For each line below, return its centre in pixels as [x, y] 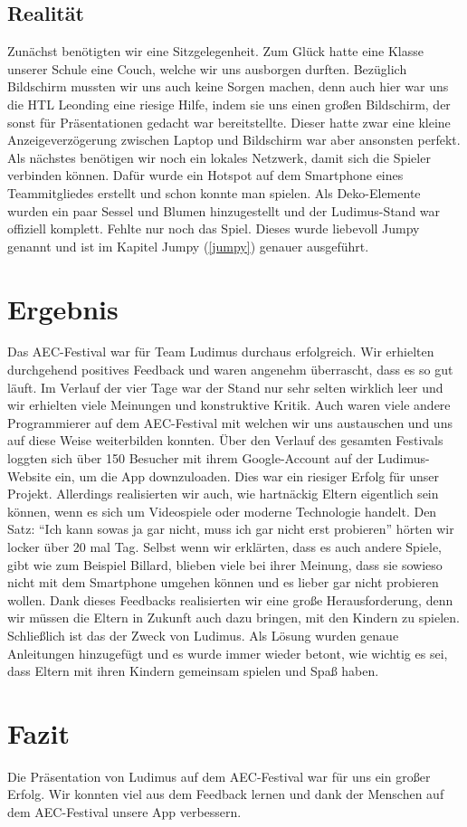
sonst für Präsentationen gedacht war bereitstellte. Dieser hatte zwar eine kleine [229, 122]
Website [29, 475]
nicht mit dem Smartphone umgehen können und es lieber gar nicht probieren [223, 582]
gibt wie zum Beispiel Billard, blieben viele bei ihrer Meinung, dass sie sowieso [225, 564]
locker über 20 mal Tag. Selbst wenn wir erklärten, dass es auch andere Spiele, [225, 546]
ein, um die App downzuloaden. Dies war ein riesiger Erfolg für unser [247, 475]
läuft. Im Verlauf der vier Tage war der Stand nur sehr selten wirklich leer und [225, 387]
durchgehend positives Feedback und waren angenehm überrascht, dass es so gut [230, 370]
